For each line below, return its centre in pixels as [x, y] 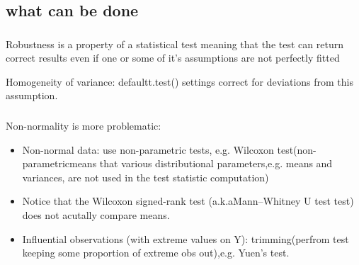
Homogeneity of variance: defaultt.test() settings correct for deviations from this [179, 81]
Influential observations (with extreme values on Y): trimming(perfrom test [186, 238]
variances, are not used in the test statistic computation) [146, 177]
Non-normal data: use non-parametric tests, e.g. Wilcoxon [148, 149]
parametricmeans [59, 163]
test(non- [297, 149]
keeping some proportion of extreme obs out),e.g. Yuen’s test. [156, 253]
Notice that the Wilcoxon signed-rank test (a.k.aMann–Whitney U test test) [188, 201]
